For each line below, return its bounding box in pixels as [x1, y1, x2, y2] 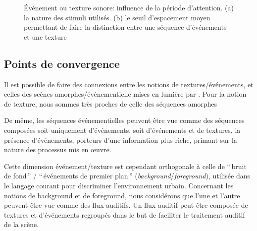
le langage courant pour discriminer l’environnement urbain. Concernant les [4, 180, 234, 190]
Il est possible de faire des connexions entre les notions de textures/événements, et [4, 79, 254, 89]
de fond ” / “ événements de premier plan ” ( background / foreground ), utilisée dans [4, 171, 251, 181]
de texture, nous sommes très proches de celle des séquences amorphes [4, 98, 217, 109]
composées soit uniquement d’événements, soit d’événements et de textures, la [4, 124, 241, 135]
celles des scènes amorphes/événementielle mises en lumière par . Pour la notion [4, 89, 247, 99]
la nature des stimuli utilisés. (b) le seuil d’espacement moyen [24, 12, 210, 22]
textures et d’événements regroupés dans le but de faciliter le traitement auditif [4, 209, 245, 220]
